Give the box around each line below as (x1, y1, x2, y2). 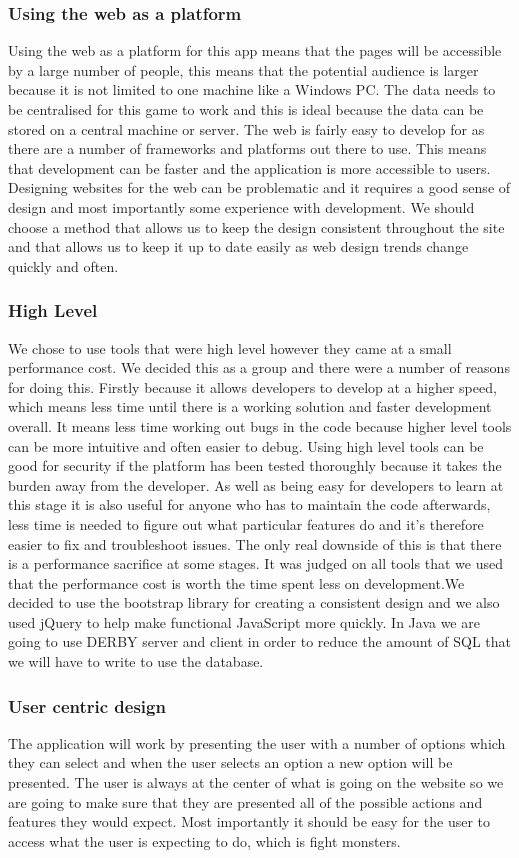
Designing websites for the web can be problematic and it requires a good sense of (8, 177, 511, 198)
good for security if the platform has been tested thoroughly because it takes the (8, 455, 502, 476)
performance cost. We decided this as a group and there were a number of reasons (8, 357, 510, 378)
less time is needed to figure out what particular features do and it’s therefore (8, 513, 484, 534)
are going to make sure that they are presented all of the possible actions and (8, 791, 483, 812)
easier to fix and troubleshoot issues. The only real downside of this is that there (8, 533, 502, 554)
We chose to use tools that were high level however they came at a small (8, 337, 452, 358)
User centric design (8, 693, 166, 718)
